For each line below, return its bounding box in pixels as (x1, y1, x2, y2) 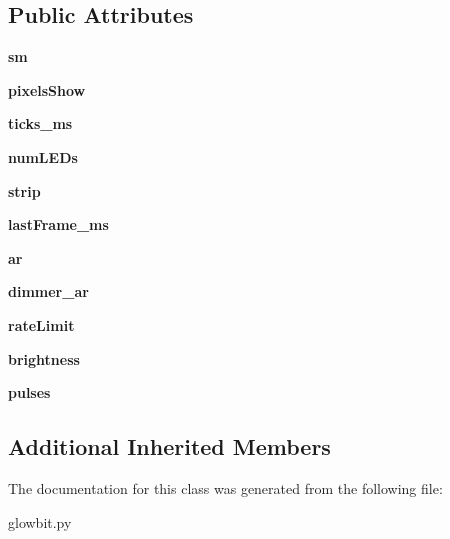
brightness (8, 348, 80, 369)
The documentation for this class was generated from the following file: (8, 477, 443, 498)
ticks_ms (8, 113, 73, 134)
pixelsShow (8, 79, 86, 100)
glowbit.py (8, 511, 72, 532)
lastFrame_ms (8, 214, 109, 235)
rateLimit (8, 314, 75, 335)
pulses (8, 382, 51, 403)
